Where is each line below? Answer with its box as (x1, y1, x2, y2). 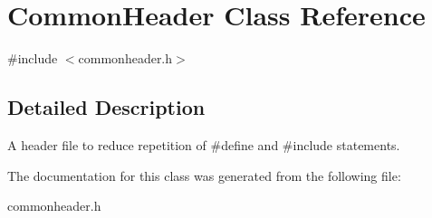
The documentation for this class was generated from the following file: (7, 166, 401, 185)
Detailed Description (7, 93, 206, 121)
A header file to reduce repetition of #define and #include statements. (7, 135, 400, 154)
